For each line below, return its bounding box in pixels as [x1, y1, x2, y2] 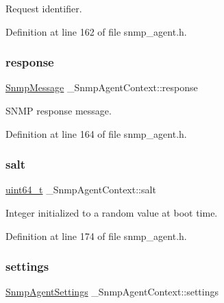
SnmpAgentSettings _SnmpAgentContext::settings [5, 284, 219, 299]
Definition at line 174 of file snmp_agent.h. [5, 228, 187, 243]
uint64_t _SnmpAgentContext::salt [5, 182, 156, 197]
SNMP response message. [5, 104, 112, 117]
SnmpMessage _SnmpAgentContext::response [5, 80, 198, 95]
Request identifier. [5, 1, 82, 15]
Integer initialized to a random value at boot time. [5, 206, 218, 219]
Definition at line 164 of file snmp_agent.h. [5, 126, 187, 141]
